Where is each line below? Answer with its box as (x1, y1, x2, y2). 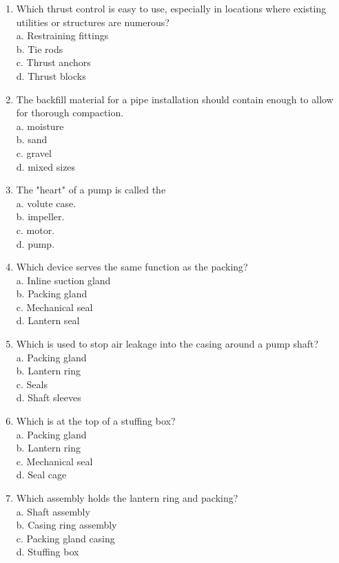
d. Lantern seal (16, 313, 80, 328)
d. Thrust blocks (16, 68, 86, 83)
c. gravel (16, 145, 52, 160)
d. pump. (16, 236, 55, 251)
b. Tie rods (16, 41, 63, 56)
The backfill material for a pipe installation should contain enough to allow (16, 92, 333, 106)
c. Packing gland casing (16, 531, 115, 545)
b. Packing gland (16, 286, 88, 301)
